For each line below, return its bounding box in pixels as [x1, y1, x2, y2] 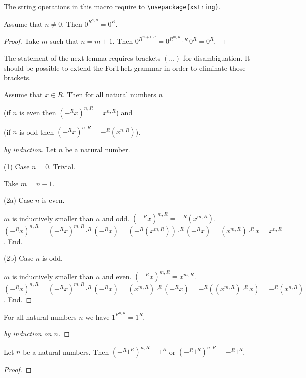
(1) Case [4, 161, 30, 171]
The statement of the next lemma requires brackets [4, 52, 161, 63]
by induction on [4, 328, 52, 339]
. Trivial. [49, 161, 76, 171]
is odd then [19, 126, 54, 137]
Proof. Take [4, 36, 39, 46]
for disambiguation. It [183, 52, 250, 63]
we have [85, 311, 110, 322]
